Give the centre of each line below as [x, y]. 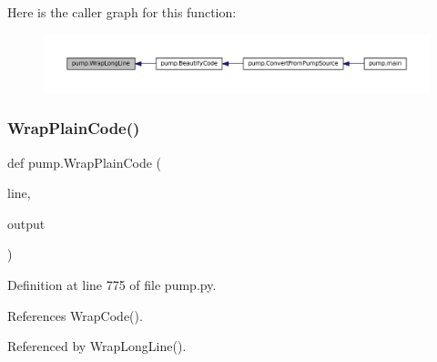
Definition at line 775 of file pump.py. [112, 284]
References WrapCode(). [75, 315]
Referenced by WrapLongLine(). [97, 346]
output [26, 223]
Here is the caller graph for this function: [122, 12]
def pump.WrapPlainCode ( [85, 162]
